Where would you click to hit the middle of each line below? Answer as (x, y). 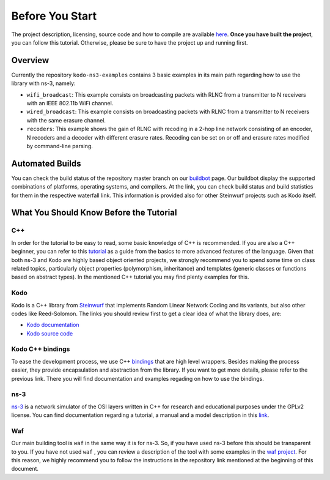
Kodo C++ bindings (41, 349)
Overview (30, 60)
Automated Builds (46, 163)
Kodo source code (50, 333)
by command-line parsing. (60, 146)
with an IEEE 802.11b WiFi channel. (70, 103)
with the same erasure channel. (66, 120)
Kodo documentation (53, 325)
